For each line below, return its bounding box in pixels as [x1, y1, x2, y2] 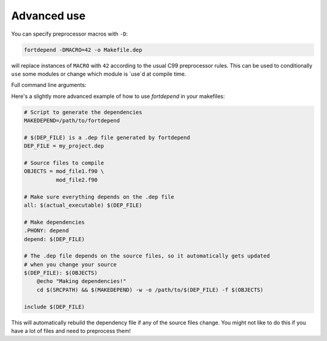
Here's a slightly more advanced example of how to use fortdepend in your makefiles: [11, 93, 225, 100]
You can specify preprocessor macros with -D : [11, 30, 128, 37]
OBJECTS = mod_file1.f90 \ [24, 168, 104, 175]
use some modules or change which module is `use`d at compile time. [11, 70, 187, 77]
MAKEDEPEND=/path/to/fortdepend [24, 117, 121, 124]
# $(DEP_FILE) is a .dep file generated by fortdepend [24, 134, 190, 141]
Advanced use [11, 9, 86, 22]
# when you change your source [24, 261, 117, 268]
